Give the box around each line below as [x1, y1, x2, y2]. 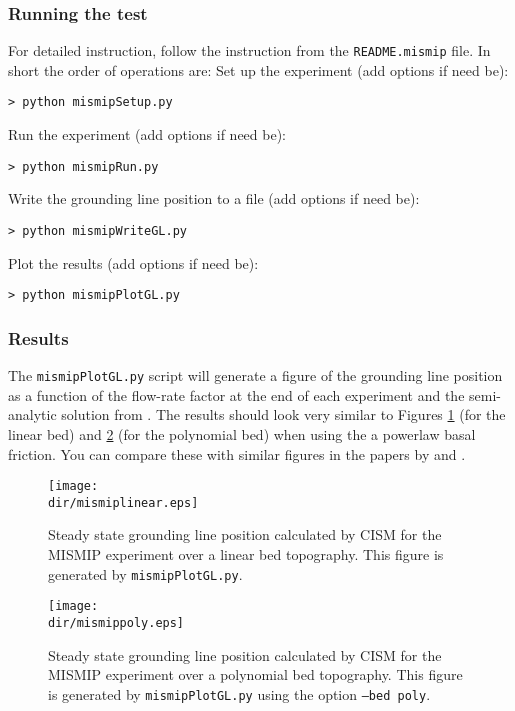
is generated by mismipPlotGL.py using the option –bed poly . [48, 683, 431, 704]
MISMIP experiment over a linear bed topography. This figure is [48, 544, 444, 565]
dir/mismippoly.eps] [48, 615, 185, 630]
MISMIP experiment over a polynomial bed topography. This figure [48, 664, 463, 685]
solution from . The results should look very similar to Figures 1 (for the [61, 404, 506, 425]
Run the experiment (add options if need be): [8, 124, 286, 145]
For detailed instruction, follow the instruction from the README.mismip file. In [8, 40, 491, 61]
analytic [8, 404, 57, 425]
